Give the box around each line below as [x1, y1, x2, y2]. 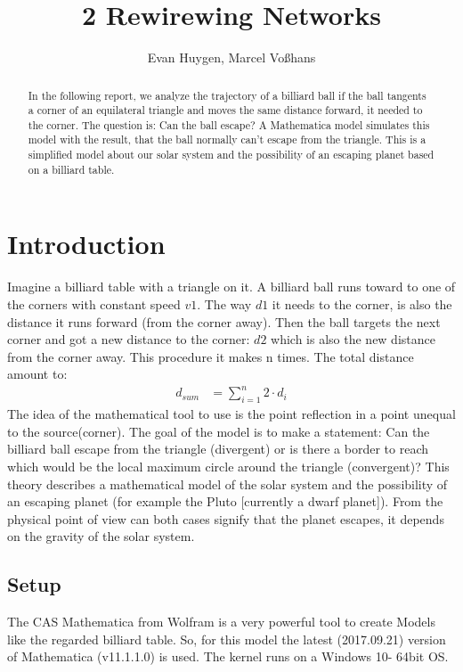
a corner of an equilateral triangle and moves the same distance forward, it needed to [28, 102, 423, 118]
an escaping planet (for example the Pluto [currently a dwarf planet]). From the [7, 492, 443, 511]
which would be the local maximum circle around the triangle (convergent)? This [7, 457, 450, 476]
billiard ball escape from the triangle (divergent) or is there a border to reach [7, 439, 429, 458]
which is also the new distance [271, 330, 435, 348]
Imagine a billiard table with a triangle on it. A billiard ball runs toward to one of [7, 277, 456, 296]
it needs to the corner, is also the [272, 294, 452, 313]
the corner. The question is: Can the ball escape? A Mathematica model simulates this [28, 117, 430, 132]
